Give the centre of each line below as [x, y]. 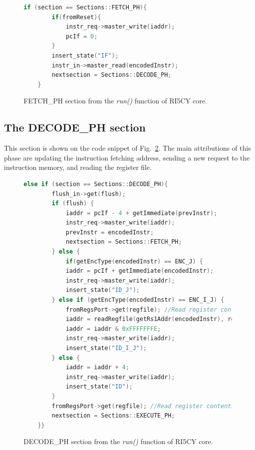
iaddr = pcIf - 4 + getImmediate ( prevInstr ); [141, 213]
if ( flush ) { [73, 204]
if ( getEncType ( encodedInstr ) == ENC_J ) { [134, 261]
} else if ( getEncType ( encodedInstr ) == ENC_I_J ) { [138, 300]
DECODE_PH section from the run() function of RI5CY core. [118, 441]
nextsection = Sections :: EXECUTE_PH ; [113, 416]
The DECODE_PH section [75, 127]
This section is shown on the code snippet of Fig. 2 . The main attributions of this [127, 148]
